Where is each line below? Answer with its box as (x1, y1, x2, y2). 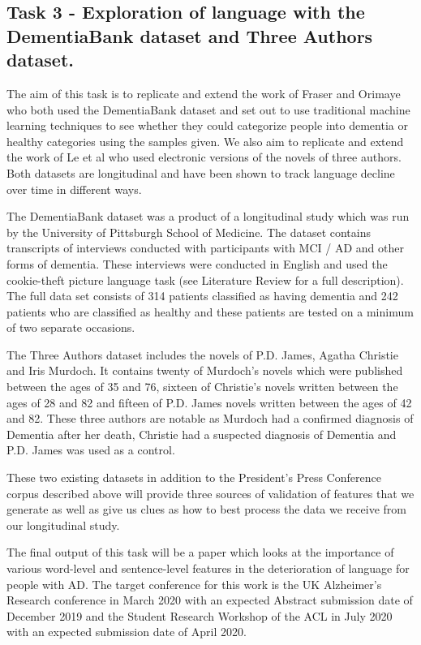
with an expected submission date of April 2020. (6, 623, 247, 640)
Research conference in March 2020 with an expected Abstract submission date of (6, 591, 413, 608)
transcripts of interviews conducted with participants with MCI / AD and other (6, 239, 404, 256)
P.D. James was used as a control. (6, 441, 175, 458)
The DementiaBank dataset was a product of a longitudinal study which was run (6, 208, 410, 225)
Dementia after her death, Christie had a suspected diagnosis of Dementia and (6, 425, 397, 442)
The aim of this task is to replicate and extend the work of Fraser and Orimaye (6, 84, 401, 101)
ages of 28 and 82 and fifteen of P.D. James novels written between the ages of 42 (6, 393, 412, 411)
